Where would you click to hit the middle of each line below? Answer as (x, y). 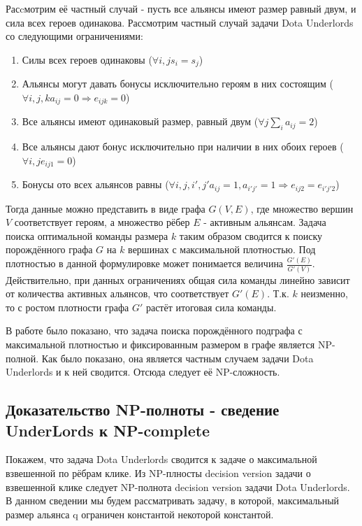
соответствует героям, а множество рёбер (102, 222)
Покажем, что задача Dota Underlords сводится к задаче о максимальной (161, 459)
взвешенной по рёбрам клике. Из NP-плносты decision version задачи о (158, 473)
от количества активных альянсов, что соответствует (117, 293)
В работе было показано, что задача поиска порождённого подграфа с (154, 330)
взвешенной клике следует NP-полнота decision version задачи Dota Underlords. (178, 486)
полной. (22, 358)
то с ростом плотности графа (67, 307)
